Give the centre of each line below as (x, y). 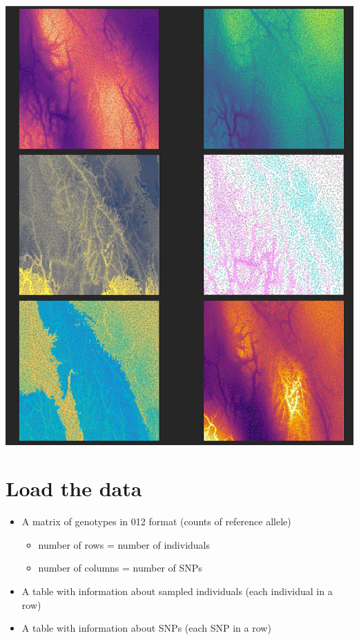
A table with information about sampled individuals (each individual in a (177, 591)
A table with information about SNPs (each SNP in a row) (146, 628)
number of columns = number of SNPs (120, 568)
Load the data (74, 488)
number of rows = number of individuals (124, 544)
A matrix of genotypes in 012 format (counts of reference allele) (156, 521)
